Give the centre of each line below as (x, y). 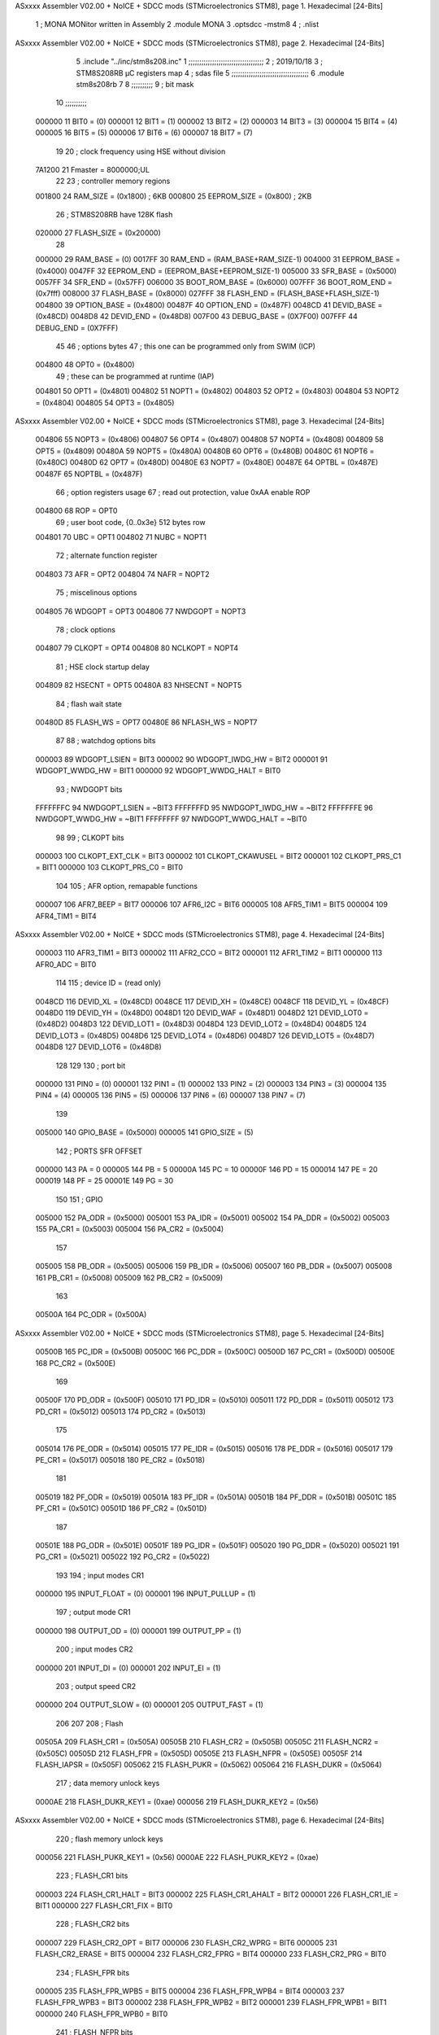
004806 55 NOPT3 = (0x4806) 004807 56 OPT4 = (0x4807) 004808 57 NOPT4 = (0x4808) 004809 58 (209, 440)
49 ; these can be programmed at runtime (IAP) (135, 376)
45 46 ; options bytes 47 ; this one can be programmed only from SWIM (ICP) (186, 346)
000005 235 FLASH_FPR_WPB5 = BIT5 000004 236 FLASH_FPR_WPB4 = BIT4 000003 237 (190, 1991)
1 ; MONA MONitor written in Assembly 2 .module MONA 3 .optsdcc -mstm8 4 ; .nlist (177, 24)
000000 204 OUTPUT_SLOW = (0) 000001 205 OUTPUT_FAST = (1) (150, 1705)
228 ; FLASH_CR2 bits (93, 1924)
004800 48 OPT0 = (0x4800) (85, 365)
